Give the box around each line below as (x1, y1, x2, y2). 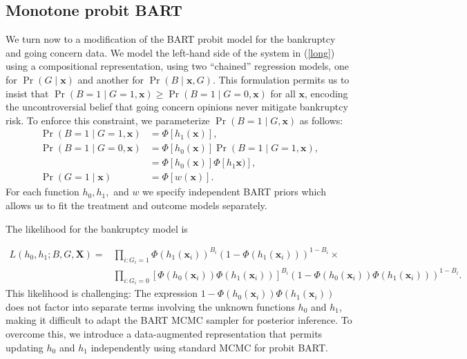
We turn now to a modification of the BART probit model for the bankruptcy (6, 32, 336, 46)
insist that (6, 86, 49, 100)
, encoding (304, 86, 348, 100)
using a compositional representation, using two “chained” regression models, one (6, 59, 349, 73)
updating (6, 340, 44, 354)
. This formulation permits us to (212, 72, 350, 86)
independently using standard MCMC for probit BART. (90, 340, 328, 354)
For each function (6, 184, 79, 199)
